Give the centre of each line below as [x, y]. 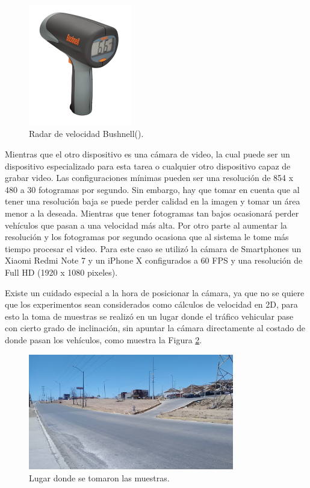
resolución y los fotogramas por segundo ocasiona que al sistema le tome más [147, 237]
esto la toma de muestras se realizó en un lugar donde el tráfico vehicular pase [149, 316]
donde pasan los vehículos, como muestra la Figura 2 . [104, 339]
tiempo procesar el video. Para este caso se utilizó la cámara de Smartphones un [153, 248]
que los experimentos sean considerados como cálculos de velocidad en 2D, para [151, 304]
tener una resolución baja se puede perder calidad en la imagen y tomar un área [153, 201]
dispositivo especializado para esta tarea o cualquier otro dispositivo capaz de [148, 166]
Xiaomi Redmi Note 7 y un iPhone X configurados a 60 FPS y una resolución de [154, 260]
